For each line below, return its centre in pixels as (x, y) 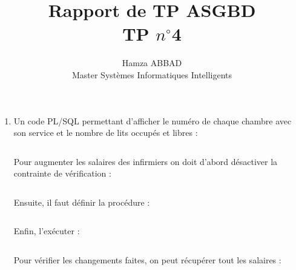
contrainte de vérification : (62, 173)
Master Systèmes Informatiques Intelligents (152, 74)
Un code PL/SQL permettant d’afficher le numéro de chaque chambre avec (153, 120)
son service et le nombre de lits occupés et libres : (106, 133)
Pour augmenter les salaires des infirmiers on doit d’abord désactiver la (146, 161)
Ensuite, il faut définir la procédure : (82, 202)
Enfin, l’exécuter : (47, 231)
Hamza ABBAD (152, 63)
